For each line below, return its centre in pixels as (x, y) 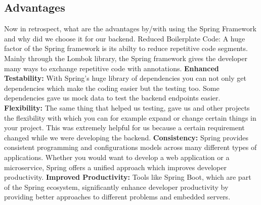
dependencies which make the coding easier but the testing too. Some (112, 88)
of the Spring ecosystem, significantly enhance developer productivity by (116, 187)
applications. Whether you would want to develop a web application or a (117, 157)
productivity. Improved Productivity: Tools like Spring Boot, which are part (128, 177)
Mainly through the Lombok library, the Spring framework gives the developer (126, 58)
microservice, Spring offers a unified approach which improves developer (115, 167)
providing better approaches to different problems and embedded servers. (117, 197)
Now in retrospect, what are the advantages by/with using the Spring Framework (130, 29)
